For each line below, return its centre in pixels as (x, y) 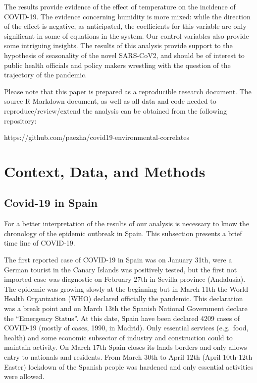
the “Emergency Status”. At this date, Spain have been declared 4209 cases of (122, 318)
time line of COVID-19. (40, 243)
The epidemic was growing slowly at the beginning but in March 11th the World (126, 288)
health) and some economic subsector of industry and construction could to (118, 337)
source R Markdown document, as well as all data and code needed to (110, 101)
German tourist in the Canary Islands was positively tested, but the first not (121, 269)
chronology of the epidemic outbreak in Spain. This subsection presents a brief (123, 233)
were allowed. (24, 376)
